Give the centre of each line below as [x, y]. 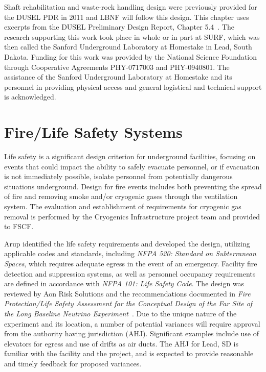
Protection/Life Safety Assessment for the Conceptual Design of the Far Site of [128, 303]
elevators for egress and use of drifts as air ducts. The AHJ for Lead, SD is [121, 343]
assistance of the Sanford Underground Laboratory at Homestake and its [118, 77]
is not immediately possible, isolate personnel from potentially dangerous [118, 176]
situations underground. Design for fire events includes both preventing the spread [133, 186]
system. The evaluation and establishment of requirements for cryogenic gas [123, 206]
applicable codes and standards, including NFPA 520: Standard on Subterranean [130, 253]
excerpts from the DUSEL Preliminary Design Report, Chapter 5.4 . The [119, 27]
